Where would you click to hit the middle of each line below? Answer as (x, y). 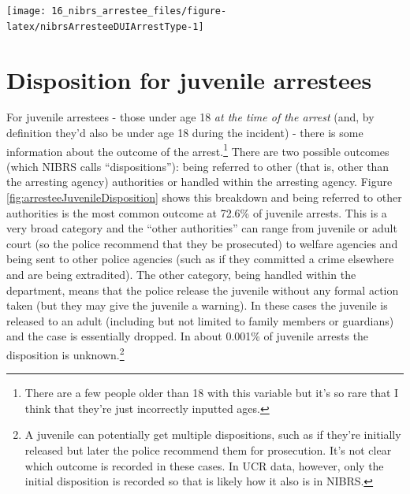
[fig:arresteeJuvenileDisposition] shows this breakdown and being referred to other (204, 197)
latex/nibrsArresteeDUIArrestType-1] (105, 26)
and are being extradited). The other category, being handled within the (181, 275)
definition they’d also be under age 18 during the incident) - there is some (185, 133)
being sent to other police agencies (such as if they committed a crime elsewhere (200, 259)
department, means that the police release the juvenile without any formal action (203, 290)
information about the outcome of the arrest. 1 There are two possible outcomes (198, 150)
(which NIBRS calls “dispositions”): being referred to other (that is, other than (198, 166)
